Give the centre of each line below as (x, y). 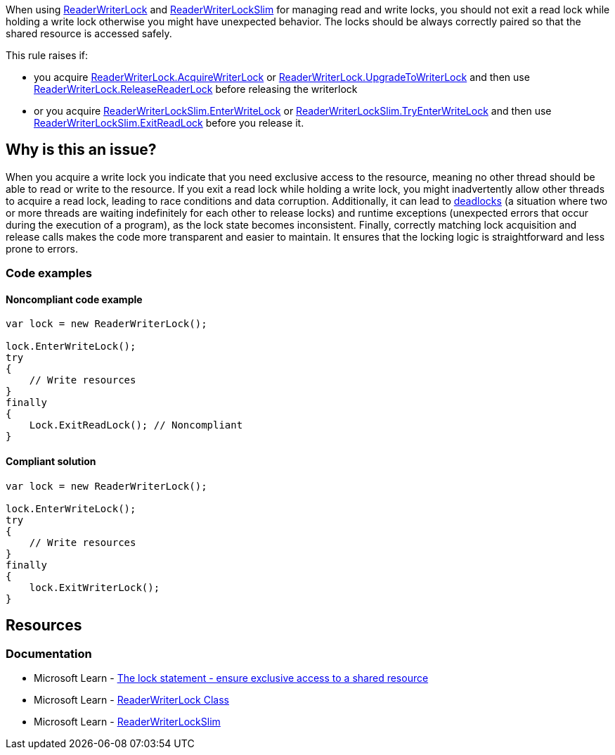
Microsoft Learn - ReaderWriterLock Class (131, 699)
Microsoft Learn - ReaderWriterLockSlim (127, 721)
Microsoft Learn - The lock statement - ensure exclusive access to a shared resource (231, 678)
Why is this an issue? (81, 150)
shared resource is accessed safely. (89, 33)
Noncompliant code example (74, 299)
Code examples (49, 273)
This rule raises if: (47, 55)
